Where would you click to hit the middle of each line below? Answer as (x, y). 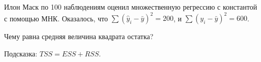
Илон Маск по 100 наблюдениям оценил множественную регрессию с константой (131, 7)
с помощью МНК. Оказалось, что (56, 18)
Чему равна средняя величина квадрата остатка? (79, 36)
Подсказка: (21, 53)
